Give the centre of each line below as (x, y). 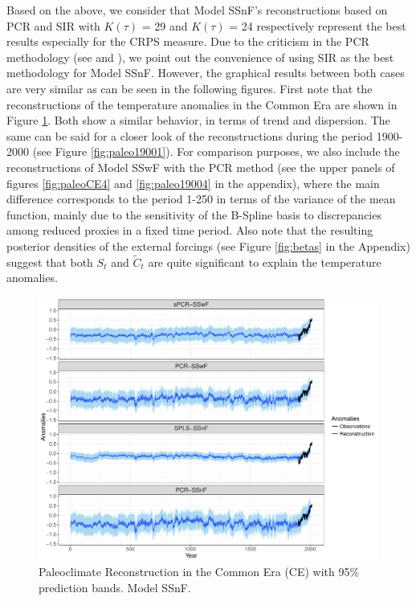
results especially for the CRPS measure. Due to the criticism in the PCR (188, 41)
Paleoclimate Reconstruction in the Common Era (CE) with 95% (199, 572)
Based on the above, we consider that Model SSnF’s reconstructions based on (197, 10)
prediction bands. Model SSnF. (115, 587)
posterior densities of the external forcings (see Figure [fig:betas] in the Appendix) (208, 245)
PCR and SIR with (53, 25)
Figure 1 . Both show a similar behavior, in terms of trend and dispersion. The (198, 120)
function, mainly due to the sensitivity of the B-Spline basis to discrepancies (194, 214)
